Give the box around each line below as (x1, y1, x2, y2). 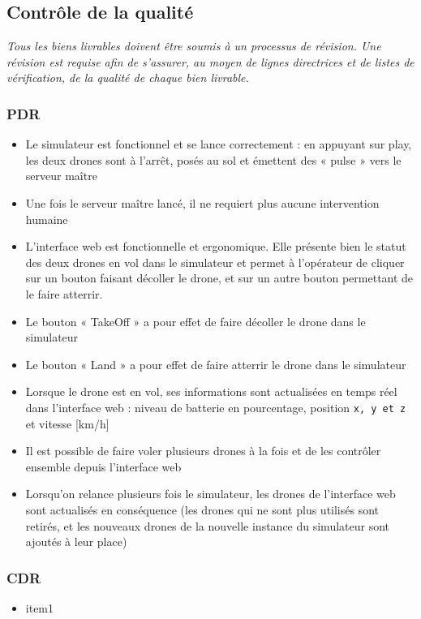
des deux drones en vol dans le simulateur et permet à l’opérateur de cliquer (25, 253, 405, 270)
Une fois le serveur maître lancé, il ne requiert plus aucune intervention (25, 194, 380, 211)
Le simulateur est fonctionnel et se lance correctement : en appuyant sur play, (25, 135, 412, 153)
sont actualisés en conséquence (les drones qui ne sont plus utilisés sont (25, 501, 380, 518)
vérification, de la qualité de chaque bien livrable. (6, 69, 249, 86)
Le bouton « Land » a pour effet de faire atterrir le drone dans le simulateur (25, 355, 406, 372)
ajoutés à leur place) (25, 533, 127, 550)
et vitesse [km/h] (25, 415, 110, 432)
